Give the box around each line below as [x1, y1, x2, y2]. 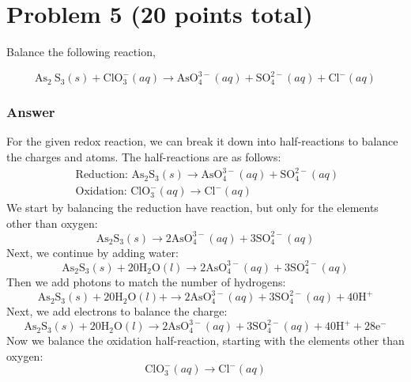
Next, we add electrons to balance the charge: [6, 303, 228, 320]
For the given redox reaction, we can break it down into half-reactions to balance [6, 133, 398, 149]
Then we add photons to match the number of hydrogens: [6, 273, 286, 289]
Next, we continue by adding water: [6, 244, 179, 260]
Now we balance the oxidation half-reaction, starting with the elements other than [6, 332, 405, 349]
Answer [6, 102, 55, 122]
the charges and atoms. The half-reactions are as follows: [6, 149, 281, 165]
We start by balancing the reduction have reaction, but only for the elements [6, 199, 379, 216]
